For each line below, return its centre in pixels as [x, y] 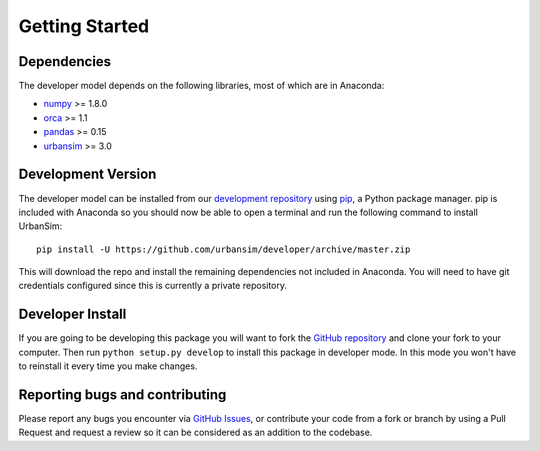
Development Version [87, 174]
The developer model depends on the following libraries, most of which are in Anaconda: [201, 86]
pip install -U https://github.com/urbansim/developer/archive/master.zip [223, 249]
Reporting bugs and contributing [122, 394]
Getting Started [84, 26]
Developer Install [72, 314]
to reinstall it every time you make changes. [108, 366]
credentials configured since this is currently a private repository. [153, 286]
